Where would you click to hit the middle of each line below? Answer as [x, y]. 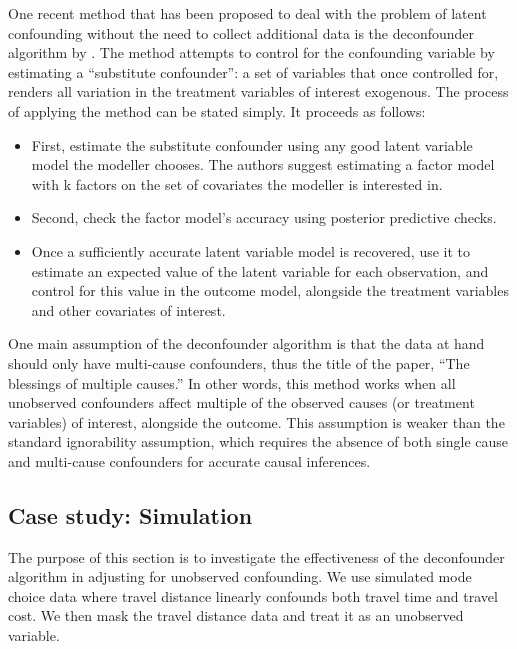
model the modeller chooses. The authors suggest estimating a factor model [263, 164]
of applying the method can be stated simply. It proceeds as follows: [217, 110]
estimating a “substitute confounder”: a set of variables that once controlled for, [253, 71]
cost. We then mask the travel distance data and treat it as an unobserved [236, 615]
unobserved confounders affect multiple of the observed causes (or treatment [241, 402]
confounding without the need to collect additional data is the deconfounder [241, 32]
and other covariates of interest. [128, 309]
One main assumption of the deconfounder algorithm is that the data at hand [246, 343]
